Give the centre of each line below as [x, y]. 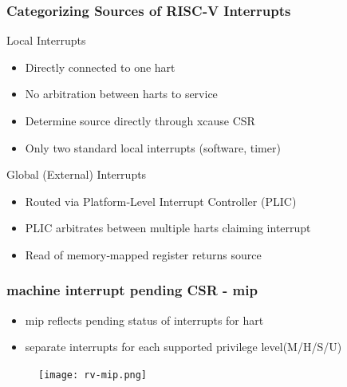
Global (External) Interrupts [77, 174]
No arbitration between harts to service [121, 94]
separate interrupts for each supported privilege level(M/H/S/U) [183, 347]
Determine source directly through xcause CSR [140, 120]
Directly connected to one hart [100, 67]
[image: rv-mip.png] [93, 375]
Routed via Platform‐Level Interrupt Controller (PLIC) [161, 201]
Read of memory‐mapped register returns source [143, 254]
